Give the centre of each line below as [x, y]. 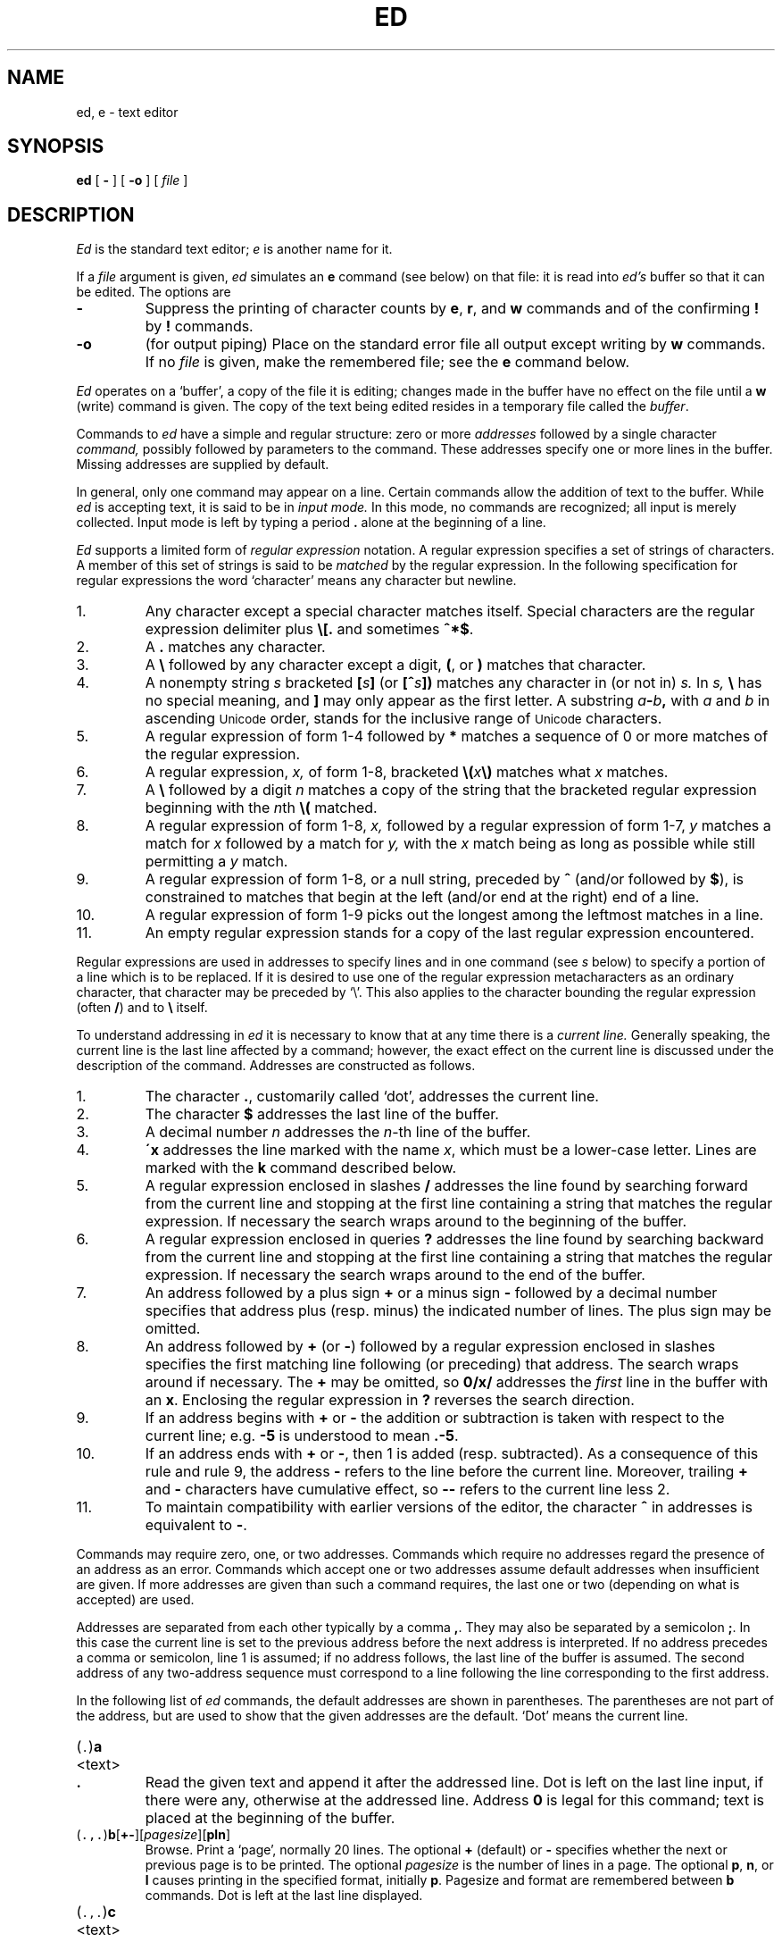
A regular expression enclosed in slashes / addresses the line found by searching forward [446, 1186]
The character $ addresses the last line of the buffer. [322, 1114]
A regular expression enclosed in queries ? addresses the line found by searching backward [454, 1239]
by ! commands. [199, 326]
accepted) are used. [135, 1600]
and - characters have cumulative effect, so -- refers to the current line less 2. [408, 1490]
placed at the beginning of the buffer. [270, 1818]
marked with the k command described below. [301, 1168]
